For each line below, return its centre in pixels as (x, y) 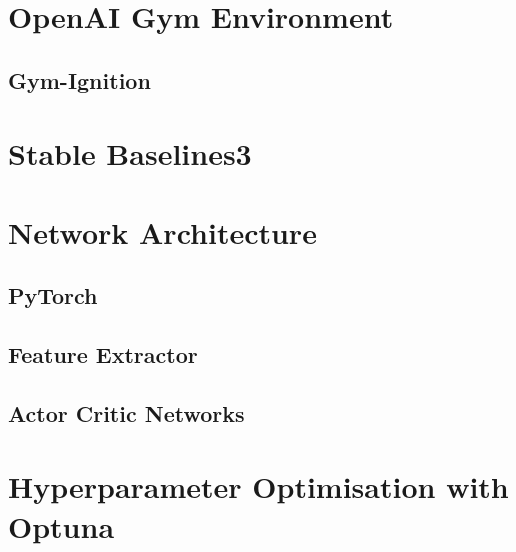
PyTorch (53, 295)
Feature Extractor (103, 354)
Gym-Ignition (79, 79)
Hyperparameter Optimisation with (258, 486)
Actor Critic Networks (126, 412)
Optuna (61, 525)
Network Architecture (162, 231)
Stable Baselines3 (130, 153)
